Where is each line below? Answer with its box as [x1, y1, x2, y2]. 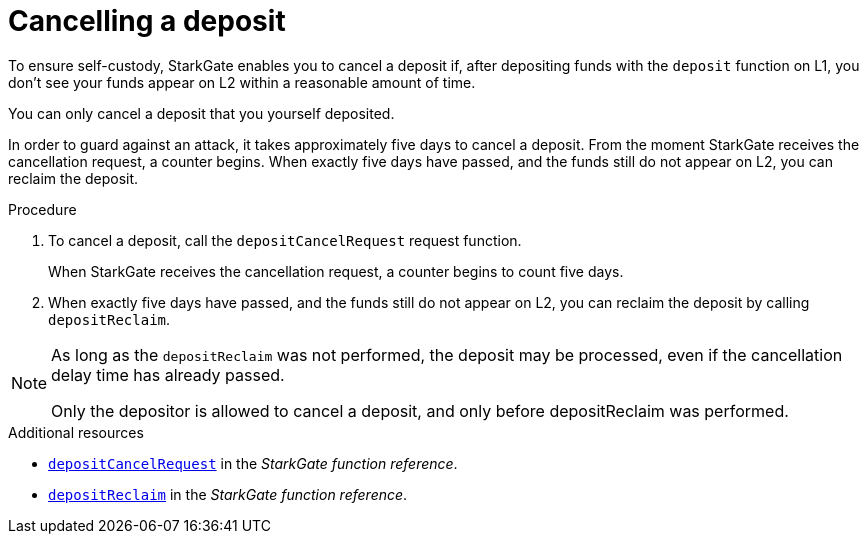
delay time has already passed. [51, 364, 285, 385]
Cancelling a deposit [8, 4, 286, 38]
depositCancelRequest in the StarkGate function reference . [48, 454, 458, 472]
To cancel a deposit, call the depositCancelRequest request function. [48, 231, 522, 249]
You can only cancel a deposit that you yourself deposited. [8, 104, 395, 122]
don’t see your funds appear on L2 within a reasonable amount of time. [8, 73, 476, 91]
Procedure [8, 200, 77, 218]
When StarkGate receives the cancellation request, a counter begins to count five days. [48, 262, 624, 280]
